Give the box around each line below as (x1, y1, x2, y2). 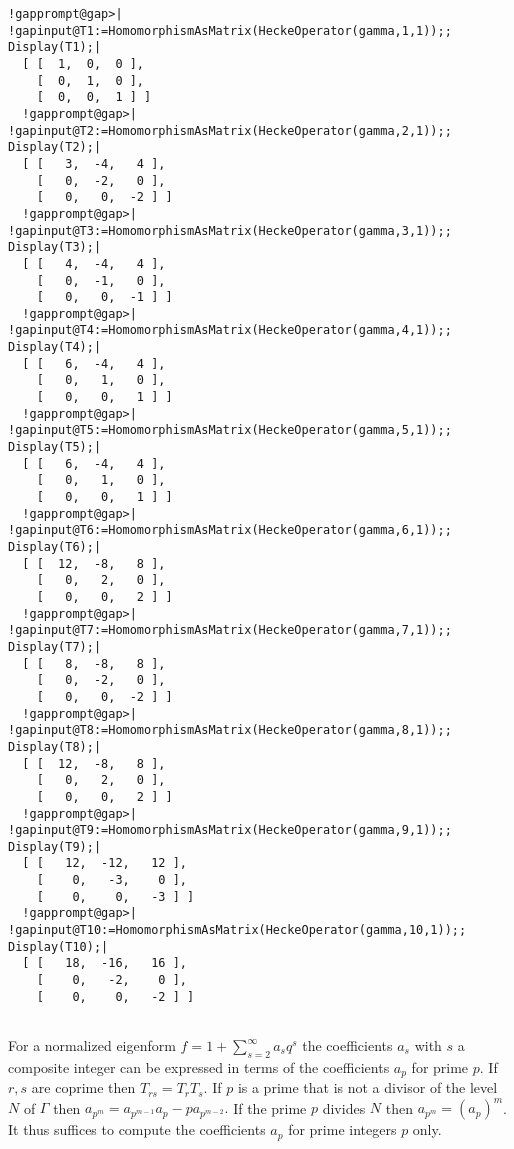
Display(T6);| (8, 540, 102, 554)
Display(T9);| (8, 839, 102, 854)
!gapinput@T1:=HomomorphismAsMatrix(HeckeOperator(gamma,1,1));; (8, 23, 452, 38)
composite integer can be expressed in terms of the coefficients (8, 1056, 390, 1077)
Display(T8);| (8, 739, 102, 754)
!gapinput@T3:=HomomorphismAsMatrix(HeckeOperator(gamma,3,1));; (8, 223, 452, 238)
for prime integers (288, 1119, 397, 1140)
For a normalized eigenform (8, 1035, 176, 1056)
